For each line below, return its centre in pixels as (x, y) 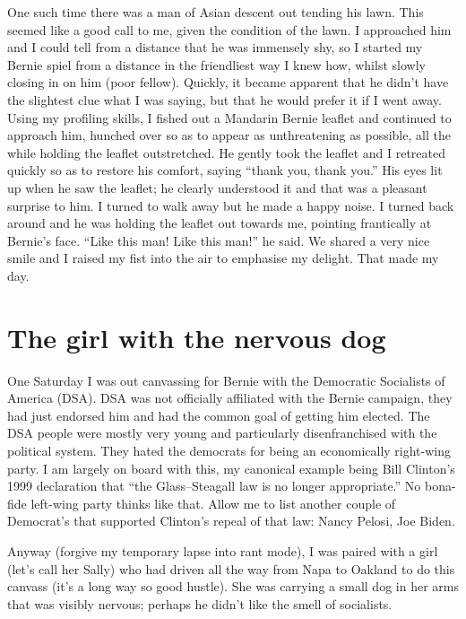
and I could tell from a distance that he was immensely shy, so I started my (215, 47)
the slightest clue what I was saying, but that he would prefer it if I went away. (224, 99)
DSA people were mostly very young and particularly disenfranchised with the (222, 433)
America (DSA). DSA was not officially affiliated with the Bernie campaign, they (230, 398)
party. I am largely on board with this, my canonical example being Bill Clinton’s (231, 468)
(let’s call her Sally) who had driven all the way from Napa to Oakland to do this (231, 568)
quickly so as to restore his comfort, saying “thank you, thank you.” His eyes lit (225, 170)
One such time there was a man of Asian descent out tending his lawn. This (216, 12)
